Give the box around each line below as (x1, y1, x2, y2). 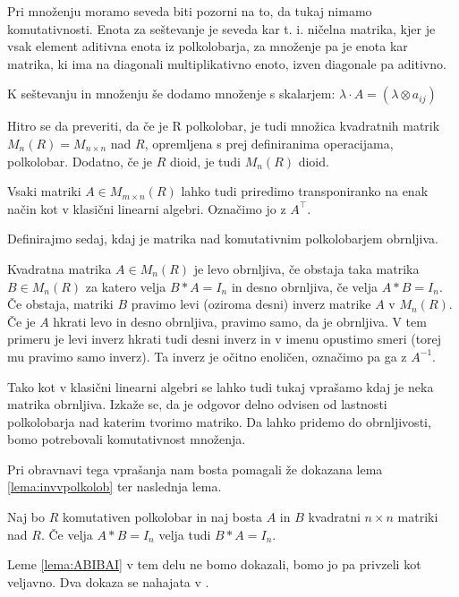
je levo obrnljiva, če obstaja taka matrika (193, 259, 420, 277)
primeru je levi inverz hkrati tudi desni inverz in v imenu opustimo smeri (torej (7, 329, 442, 348)
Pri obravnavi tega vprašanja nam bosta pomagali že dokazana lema (7, 459, 383, 478)
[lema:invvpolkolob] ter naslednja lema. (7, 477, 222, 496)
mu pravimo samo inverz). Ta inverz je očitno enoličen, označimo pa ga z (7, 346, 407, 365)
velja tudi (158, 525, 211, 543)
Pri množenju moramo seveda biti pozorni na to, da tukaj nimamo (7, 2, 372, 20)
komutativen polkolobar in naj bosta (62, 507, 262, 526)
